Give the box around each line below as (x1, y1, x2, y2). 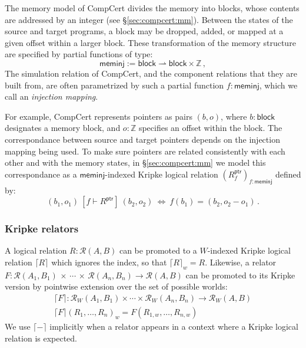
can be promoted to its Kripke (185, 268, 295, 281)
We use (5, 320, 31, 332)
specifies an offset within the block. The (138, 122, 282, 134)
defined (275, 168, 301, 180)
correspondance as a (5, 168, 77, 180)
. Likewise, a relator (205, 255, 277, 268)
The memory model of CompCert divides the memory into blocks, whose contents (5, 2, 300, 14)
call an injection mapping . (5, 90, 98, 103)
